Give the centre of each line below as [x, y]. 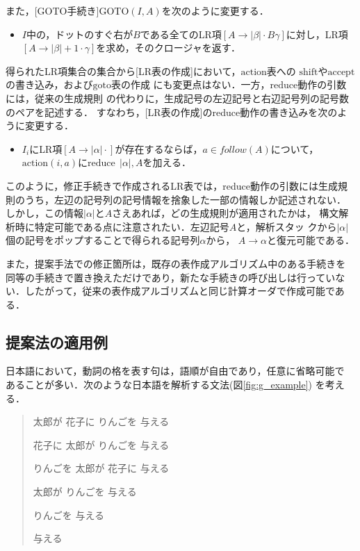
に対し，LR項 [317, 34]
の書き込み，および [49, 84]
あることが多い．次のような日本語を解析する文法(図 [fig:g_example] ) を [165, 385]
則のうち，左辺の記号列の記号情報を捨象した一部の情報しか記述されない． [176, 199]
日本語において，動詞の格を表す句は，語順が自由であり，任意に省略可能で [175, 371]
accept [341, 72]
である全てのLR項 [181, 34]
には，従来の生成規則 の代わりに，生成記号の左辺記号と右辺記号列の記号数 [177, 98]
